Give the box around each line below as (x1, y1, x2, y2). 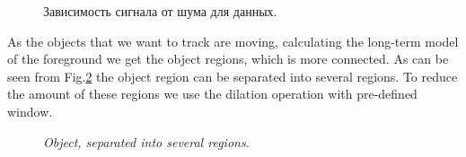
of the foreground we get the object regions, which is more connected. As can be (7, 49, 449, 68)
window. (7, 101, 53, 120)
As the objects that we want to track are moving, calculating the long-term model (7, 31, 459, 50)
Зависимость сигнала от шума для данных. (43, 2, 277, 20)
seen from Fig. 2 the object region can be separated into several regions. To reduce (7, 66, 458, 85)
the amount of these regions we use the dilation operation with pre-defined (7, 84, 418, 103)
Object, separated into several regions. (43, 132, 250, 151)
